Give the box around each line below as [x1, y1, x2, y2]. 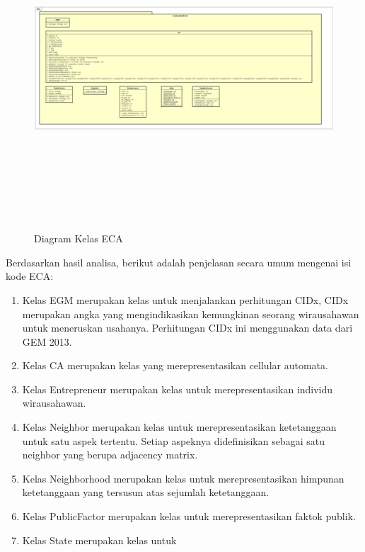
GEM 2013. [22, 334, 72, 349]
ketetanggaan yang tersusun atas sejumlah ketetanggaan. [22, 485, 270, 500]
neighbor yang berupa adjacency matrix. [22, 447, 198, 462]
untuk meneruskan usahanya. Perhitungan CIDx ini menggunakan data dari [22, 320, 353, 335]
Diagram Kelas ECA [34, 231, 123, 246]
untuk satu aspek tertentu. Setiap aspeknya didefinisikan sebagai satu [22, 433, 325, 448]
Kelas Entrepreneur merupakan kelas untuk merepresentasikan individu [22, 381, 333, 396]
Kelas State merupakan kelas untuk [22, 532, 177, 547]
